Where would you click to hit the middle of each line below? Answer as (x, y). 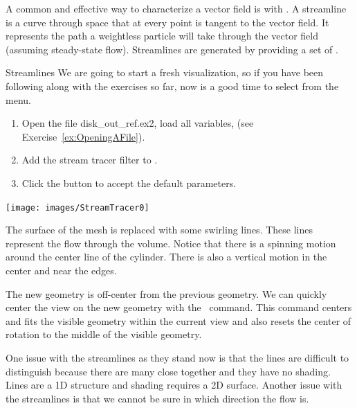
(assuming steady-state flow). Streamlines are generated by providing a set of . (172, 49)
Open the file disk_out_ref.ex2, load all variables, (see (138, 123)
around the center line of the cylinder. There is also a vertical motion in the (166, 257)
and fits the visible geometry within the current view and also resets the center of (178, 320)
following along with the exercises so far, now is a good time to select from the (172, 86)
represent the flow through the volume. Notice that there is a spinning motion (171, 243)
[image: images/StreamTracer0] (77, 207)
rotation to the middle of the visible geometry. (104, 334)
